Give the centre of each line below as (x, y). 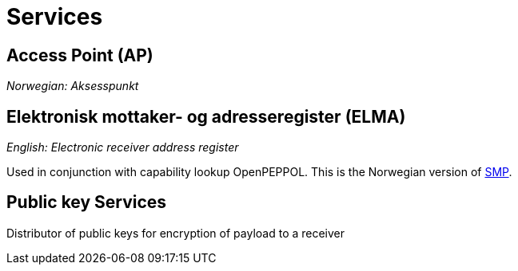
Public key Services (87, 202)
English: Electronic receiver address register (123, 147)
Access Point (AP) (80, 55)
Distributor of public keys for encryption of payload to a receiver (176, 233)
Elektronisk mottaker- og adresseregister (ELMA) (206, 116)
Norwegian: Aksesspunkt (73, 86)
